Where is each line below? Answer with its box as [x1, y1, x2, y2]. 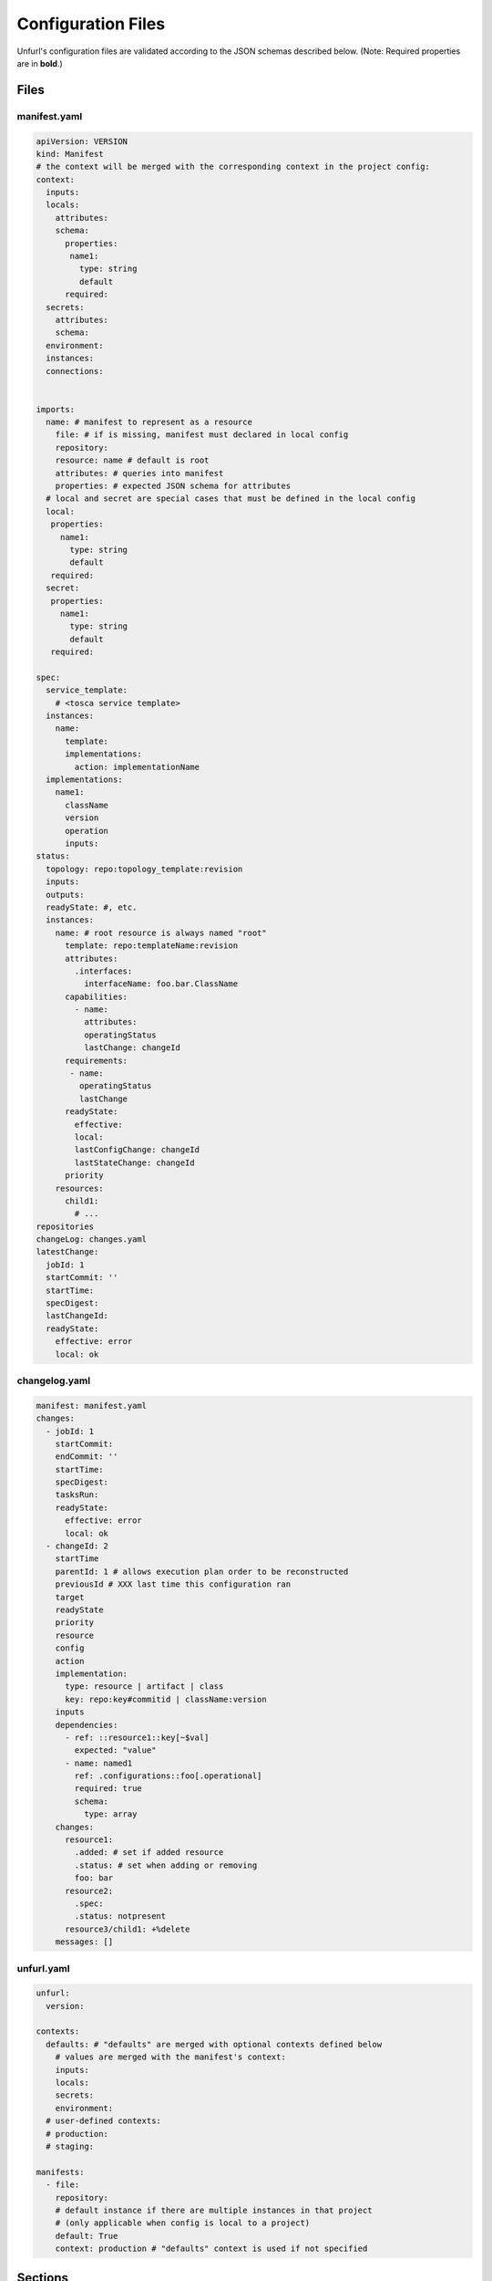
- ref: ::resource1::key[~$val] [65, 1732, 210, 1743]
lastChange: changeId [83, 1043, 181, 1053]
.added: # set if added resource [74, 1848, 224, 1858]
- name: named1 [65, 1757, 133, 1768]
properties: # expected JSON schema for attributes [55, 481, 292, 492]
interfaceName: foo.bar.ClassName [83, 979, 239, 989]
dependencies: [55, 1720, 118, 1730]
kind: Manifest [36, 149, 104, 159]
